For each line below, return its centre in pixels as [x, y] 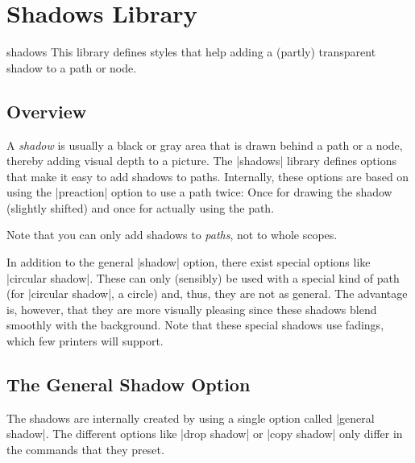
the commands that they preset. [85, 450]
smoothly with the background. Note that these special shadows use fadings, [195, 325]
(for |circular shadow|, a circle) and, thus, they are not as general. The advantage [207, 294]
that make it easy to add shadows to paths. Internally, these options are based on [208, 176]
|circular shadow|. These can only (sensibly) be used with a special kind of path [203, 277]
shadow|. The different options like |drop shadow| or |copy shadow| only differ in [205, 434]
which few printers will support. [85, 341]
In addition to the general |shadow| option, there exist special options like [189, 262]
